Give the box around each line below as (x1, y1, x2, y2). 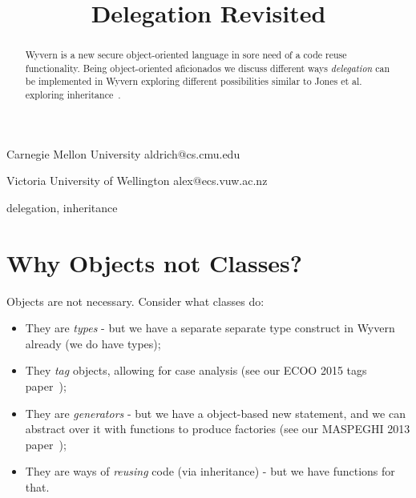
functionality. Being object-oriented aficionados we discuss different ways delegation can (25, 61, 390, 74)
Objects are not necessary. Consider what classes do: (6, 292, 265, 309)
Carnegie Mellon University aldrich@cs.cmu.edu (6, 145, 240, 162)
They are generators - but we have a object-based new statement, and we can (25, 404, 406, 421)
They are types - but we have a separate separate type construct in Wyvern (25, 319, 395, 336)
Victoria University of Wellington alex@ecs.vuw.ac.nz (6, 172, 268, 189)
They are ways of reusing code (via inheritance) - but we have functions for (25, 463, 395, 480)
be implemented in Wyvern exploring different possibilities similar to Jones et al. (25, 74, 362, 88)
